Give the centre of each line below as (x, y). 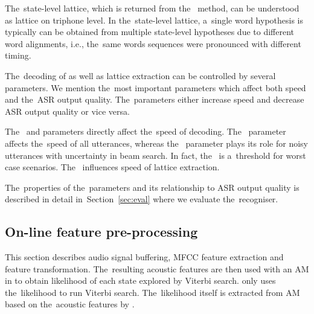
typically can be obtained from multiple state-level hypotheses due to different (150, 32)
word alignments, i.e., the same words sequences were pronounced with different (153, 43)
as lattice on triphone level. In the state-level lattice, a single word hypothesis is (154, 20)
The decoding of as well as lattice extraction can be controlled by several (140, 75)
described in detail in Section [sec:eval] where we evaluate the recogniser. (142, 199)
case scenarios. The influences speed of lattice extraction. (112, 167)
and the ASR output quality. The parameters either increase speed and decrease (155, 99)
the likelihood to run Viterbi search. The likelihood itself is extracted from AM (152, 292)
